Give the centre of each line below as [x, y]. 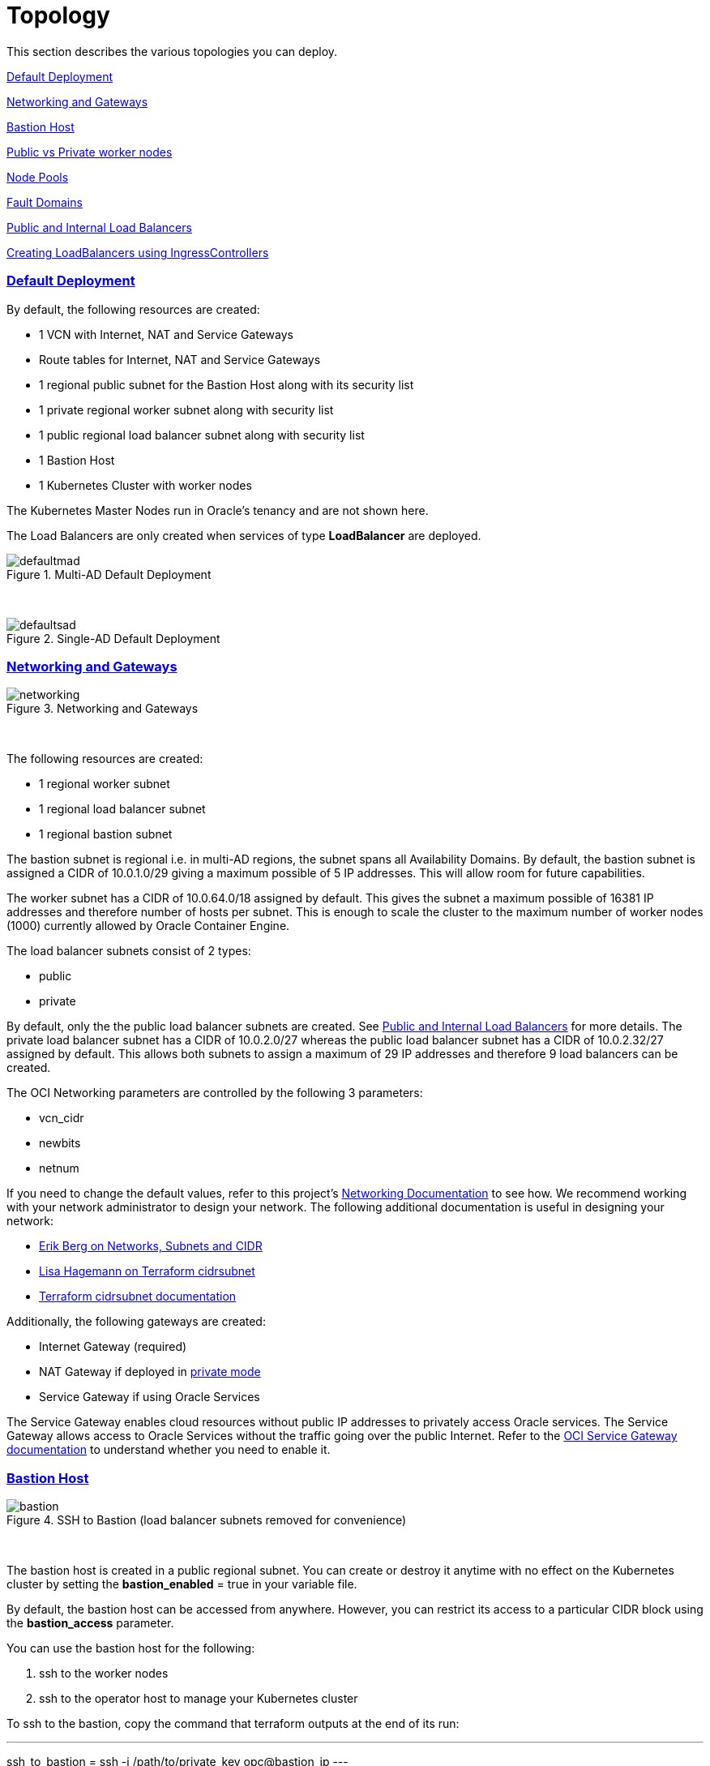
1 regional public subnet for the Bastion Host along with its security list [227, 384]
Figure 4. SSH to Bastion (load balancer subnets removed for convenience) [207, 1520]
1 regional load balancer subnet [122, 809]
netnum [59, 1168]
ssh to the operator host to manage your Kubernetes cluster [199, 1698]
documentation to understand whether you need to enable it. [169, 1450]
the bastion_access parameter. [90, 1623]
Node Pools [38, 177]
